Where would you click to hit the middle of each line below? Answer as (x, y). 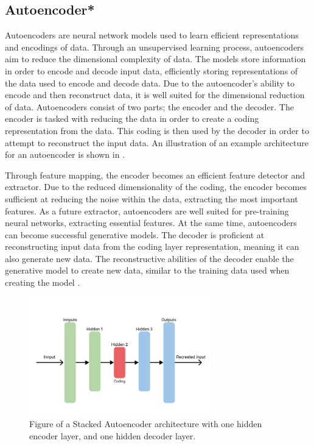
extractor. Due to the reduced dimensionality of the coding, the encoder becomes (156, 187)
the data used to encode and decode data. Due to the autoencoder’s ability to (150, 83)
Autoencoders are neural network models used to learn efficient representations (152, 35)
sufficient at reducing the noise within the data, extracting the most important (152, 198)
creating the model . (43, 282)
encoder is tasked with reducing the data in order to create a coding (132, 119)
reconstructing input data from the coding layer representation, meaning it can (152, 246)
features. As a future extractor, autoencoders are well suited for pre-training (147, 211)
